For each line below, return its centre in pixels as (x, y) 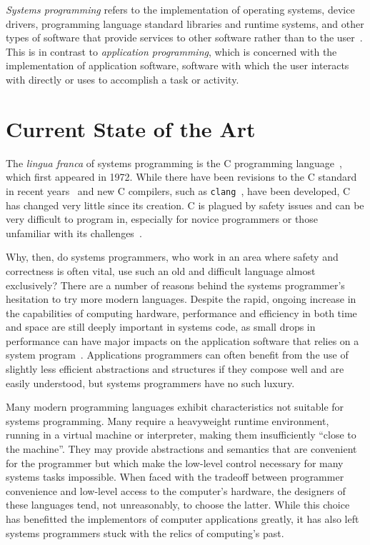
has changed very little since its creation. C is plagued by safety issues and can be (185, 205)
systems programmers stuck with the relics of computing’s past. (145, 532)
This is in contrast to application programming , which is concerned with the (171, 51)
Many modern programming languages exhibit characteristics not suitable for (175, 407)
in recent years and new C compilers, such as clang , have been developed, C (178, 190)
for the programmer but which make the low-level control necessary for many (175, 462)
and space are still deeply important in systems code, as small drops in (161, 327)
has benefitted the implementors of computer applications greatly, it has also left (182, 519)
